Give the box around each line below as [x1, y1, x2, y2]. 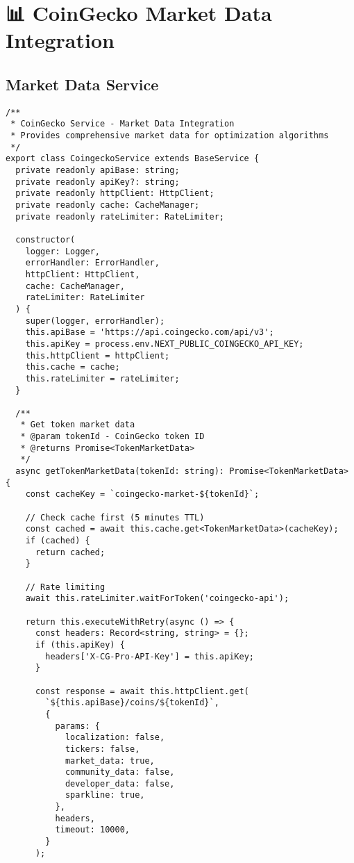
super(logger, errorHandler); [25, 315, 165, 326]
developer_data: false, [65, 778, 175, 789]
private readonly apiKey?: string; [15, 176, 180, 187]
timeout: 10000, [55, 825, 130, 835]
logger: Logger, [25, 246, 101, 256]
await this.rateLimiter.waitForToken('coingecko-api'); [25, 593, 289, 604]
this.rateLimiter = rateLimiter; [25, 373, 180, 384]
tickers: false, [65, 743, 140, 754]
